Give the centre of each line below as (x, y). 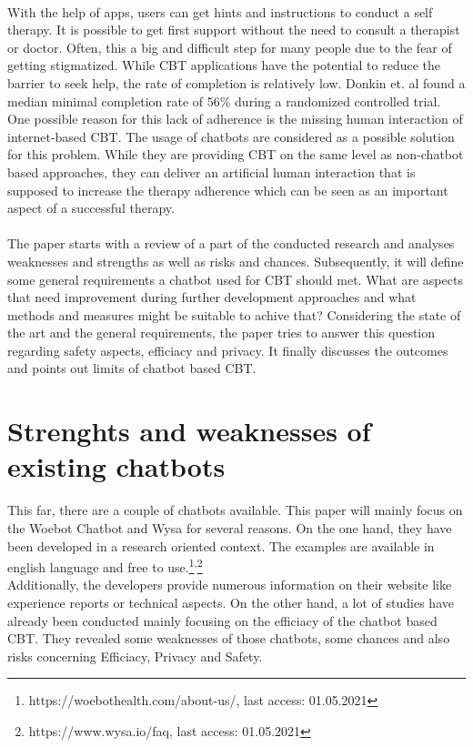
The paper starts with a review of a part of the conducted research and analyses (231, 243)
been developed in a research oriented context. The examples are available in (221, 545)
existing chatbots (116, 466)
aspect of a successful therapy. (91, 208)
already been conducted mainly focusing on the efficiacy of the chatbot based (222, 620)
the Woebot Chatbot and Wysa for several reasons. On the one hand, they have (230, 527)
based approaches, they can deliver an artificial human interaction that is (211, 172)
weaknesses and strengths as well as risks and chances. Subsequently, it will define (236, 261)
